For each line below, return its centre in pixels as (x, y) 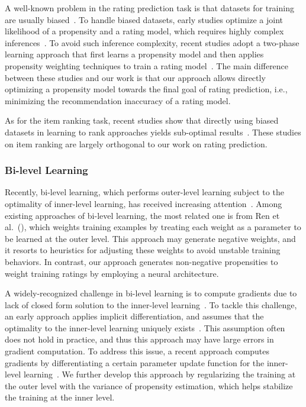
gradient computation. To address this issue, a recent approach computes (137, 351)
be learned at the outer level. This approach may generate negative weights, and (150, 238)
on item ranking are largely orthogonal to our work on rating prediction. (136, 143)
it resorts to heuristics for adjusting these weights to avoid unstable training (143, 250)
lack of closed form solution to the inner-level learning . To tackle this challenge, (151, 304)
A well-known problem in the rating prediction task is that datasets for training (149, 8)
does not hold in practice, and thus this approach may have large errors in (139, 339)
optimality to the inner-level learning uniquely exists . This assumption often (145, 327)
